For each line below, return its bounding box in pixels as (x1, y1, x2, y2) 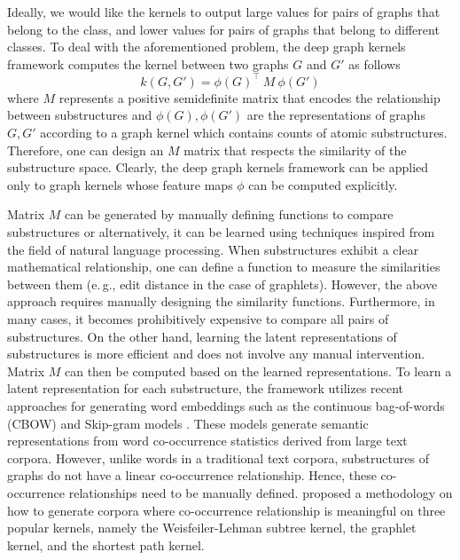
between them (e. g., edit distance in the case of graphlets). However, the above (7, 274, 438, 293)
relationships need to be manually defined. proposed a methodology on (68, 483, 453, 501)
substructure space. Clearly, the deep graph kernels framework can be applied (7, 158, 429, 177)
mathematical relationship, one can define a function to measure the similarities (7, 257, 441, 276)
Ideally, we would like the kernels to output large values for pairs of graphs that (7, 3, 441, 20)
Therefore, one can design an (7, 140, 164, 159)
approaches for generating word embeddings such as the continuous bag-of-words (7, 396, 445, 414)
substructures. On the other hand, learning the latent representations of (7, 327, 397, 345)
